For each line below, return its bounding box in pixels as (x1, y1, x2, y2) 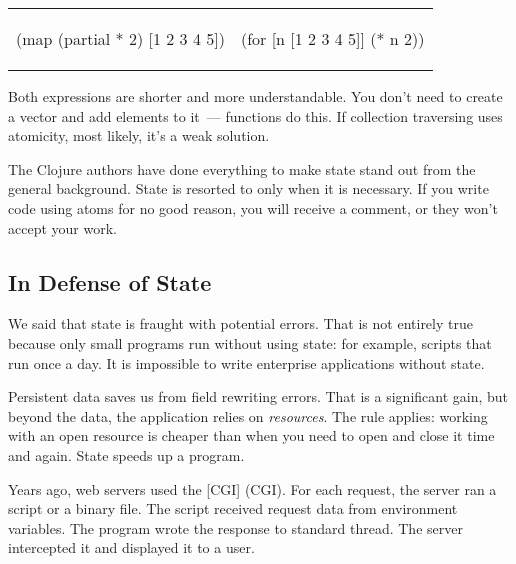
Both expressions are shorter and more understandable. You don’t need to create (8, 86, 503, 106)
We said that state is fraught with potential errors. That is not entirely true (8, 313, 473, 334)
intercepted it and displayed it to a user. (8, 537, 255, 558)
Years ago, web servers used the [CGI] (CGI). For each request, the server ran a (8, 478, 497, 499)
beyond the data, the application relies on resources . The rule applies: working (8, 405, 488, 426)
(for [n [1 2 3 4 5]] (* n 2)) (240, 27, 425, 50)
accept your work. (8, 217, 117, 238)
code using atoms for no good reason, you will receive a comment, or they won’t (8, 197, 498, 218)
